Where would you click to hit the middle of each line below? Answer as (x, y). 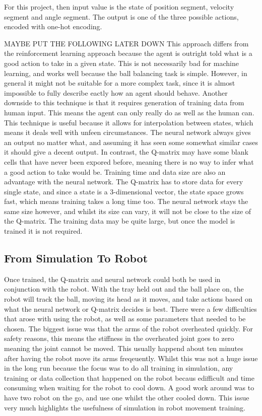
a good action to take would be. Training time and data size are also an (115, 171)
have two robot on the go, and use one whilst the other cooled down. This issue (127, 397)
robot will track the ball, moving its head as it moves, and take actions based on (128, 299)
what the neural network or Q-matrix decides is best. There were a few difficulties (130, 308)
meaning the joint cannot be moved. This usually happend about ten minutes (124, 348)
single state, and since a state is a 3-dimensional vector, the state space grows (124, 191)
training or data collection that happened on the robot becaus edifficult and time (129, 377)
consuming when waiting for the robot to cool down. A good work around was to (129, 388)
